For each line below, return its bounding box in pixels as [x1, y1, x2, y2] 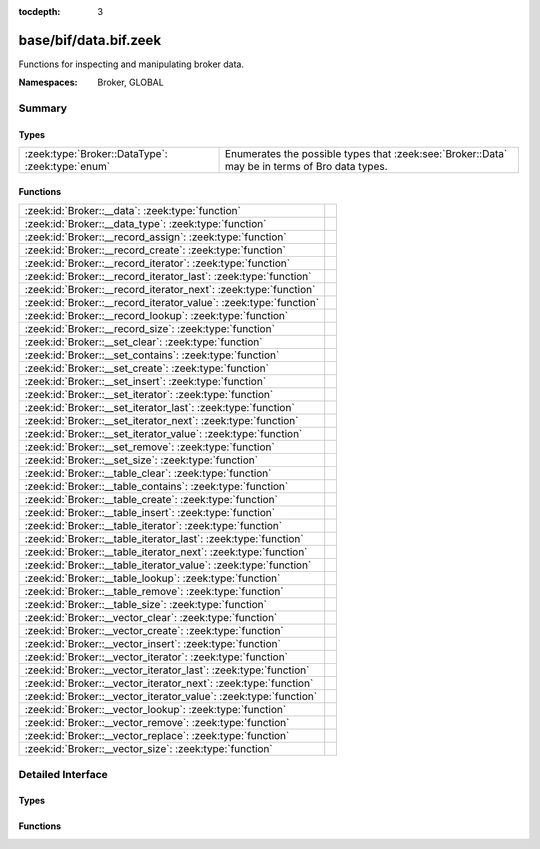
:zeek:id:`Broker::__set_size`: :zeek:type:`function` [24, 453, 259, 467]
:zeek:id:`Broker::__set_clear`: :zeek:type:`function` [24, 335, 263, 349]
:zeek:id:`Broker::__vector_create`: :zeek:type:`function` [24, 624, 284, 638]
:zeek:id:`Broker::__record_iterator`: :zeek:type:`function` [24, 256, 290, 270]
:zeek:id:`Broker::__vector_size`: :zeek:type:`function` [24, 742, 274, 756]
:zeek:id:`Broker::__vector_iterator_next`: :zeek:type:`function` [24, 676, 314, 690]
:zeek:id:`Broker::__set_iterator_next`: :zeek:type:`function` [24, 414, 299, 428]
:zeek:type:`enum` [24, 160, 110, 174]
